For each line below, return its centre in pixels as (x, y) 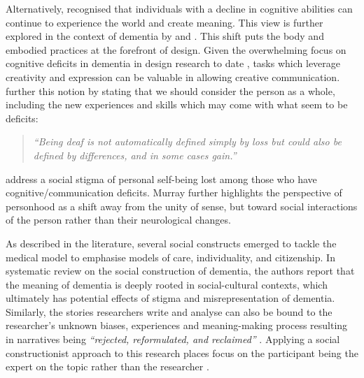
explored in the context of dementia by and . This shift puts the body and (165, 36)
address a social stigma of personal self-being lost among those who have (161, 179)
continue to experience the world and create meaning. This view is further (164, 22)
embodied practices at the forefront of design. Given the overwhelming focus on (176, 49)
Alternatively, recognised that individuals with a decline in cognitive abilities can (179, 8)
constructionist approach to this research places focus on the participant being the (182, 352)
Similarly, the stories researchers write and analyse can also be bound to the (169, 311)
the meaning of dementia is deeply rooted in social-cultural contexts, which (167, 284)
